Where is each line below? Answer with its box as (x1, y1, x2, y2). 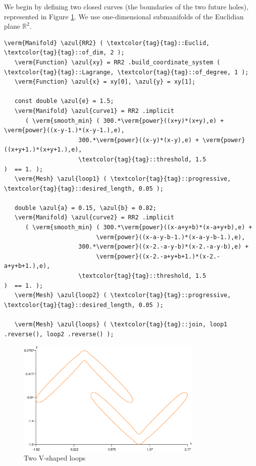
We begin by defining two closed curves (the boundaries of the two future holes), (4, 1, 249, 11)
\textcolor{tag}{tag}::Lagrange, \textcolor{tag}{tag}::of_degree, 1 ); (4, 68, 249, 76)
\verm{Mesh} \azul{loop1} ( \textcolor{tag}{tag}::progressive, (14, 175, 231, 183)
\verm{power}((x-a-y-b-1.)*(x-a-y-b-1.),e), (96, 233, 245, 241)
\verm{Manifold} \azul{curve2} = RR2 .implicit (14, 214, 174, 221)
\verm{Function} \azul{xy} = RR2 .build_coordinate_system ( (14, 58, 220, 66)
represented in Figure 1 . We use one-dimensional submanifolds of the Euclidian (4, 11, 244, 21)
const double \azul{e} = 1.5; (14, 98, 114, 105)
